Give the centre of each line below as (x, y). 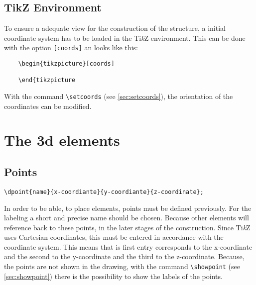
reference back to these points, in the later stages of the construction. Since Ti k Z (127, 227)
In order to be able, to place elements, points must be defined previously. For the (128, 208)
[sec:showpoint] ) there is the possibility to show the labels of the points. (113, 276)
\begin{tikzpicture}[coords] (66, 64)
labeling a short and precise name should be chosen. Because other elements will (127, 218)
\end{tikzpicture (47, 80)
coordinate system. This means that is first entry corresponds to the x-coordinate (128, 246)
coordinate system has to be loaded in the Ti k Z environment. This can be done (125, 38)
